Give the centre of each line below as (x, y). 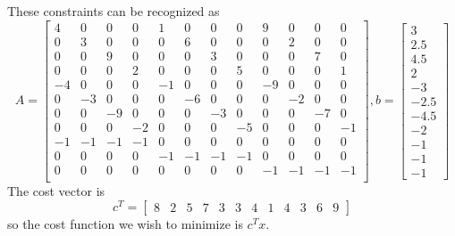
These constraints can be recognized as (114, 11)
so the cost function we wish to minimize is (125, 223)
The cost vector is (56, 190)
